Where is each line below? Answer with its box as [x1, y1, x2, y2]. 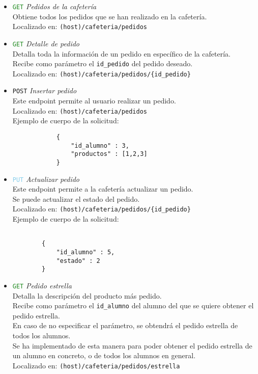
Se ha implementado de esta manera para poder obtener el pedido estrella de [12, 340, 252, 351]
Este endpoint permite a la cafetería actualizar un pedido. [12, 183, 193, 194]
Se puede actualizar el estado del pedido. [12, 193, 140, 204]
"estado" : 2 [56, 257, 100, 264]
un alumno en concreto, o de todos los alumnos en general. [12, 350, 196, 361]
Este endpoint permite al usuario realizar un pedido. [12, 95, 176, 106]
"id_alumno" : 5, [56, 249, 115, 256]
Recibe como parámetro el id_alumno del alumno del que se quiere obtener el [12, 300, 254, 311]
